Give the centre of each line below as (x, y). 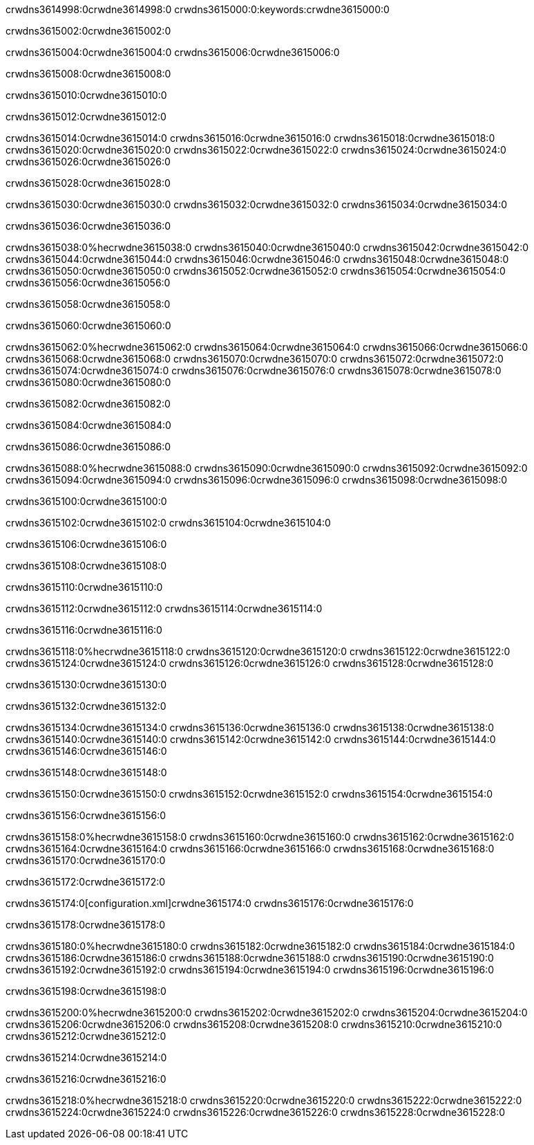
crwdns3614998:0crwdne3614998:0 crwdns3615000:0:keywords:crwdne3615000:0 (198, 9)
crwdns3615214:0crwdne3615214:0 (86, 1057)
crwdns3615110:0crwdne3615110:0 (84, 587)
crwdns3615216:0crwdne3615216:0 (86, 1079)
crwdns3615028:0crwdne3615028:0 (88, 183)
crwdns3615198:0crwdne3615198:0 (86, 991)
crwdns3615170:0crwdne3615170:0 (86, 860)
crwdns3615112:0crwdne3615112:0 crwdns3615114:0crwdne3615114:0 (164, 608)
